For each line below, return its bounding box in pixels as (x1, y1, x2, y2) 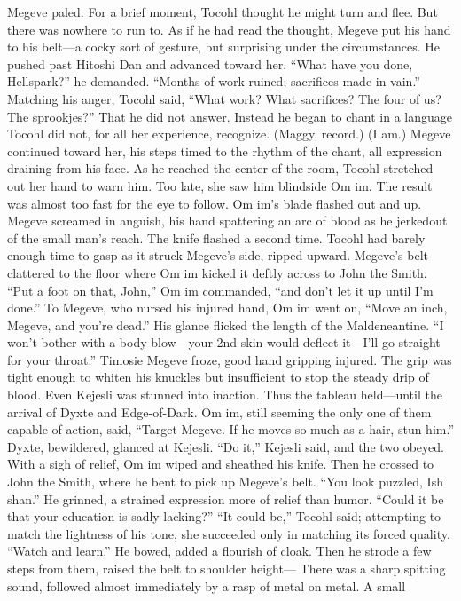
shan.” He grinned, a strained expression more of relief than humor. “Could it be (7, 489, 444, 508)
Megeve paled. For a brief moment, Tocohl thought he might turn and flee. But (7, 3, 438, 20)
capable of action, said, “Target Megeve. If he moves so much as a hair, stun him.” (7, 420, 455, 439)
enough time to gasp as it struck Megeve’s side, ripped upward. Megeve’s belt (7, 246, 428, 265)
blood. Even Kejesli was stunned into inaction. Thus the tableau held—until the (7, 385, 442, 404)
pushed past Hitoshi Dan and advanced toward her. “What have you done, (7, 54, 413, 73)
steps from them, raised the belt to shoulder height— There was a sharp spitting (7, 559, 446, 577)
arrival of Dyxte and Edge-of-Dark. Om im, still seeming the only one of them (7, 402, 432, 421)
